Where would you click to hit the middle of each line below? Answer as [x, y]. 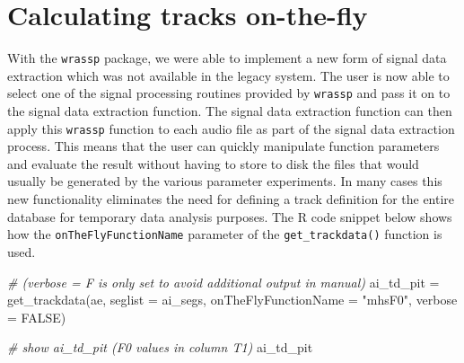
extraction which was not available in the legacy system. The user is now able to [228, 75]
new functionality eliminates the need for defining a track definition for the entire [231, 199]
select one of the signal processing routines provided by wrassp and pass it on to [229, 93]
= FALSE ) [37, 317]
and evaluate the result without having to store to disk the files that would [213, 163]
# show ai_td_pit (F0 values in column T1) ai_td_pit [160, 347]
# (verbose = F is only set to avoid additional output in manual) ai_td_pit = [223, 282]
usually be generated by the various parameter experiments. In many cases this [225, 181]
